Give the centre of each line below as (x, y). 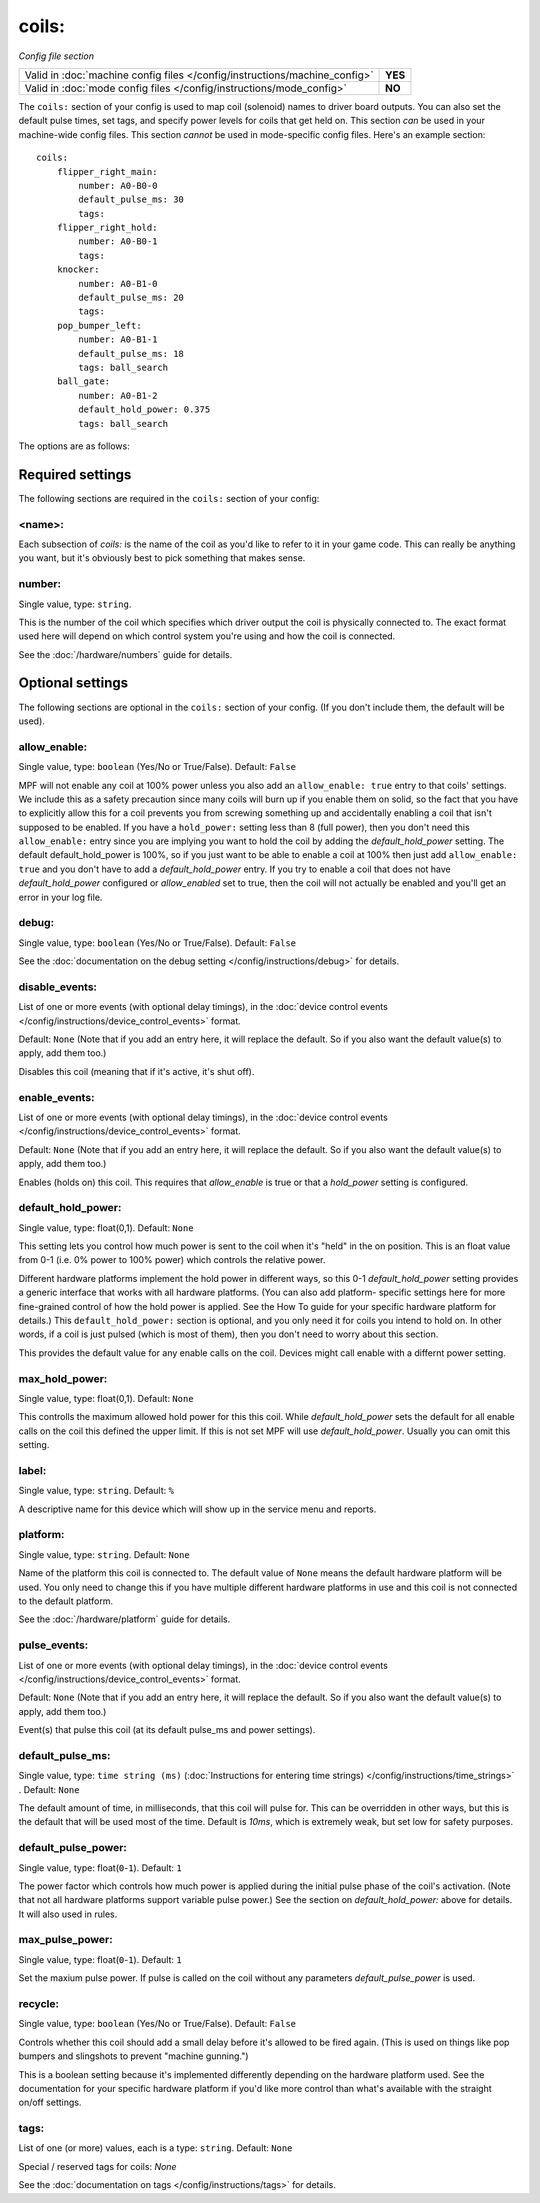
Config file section (56, 56)
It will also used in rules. (68, 1914)
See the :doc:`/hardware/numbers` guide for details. (125, 654)
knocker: (78, 269)
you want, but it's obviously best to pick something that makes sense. (162, 558)
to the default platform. (66, 1601)
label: (32, 1470)
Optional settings (73, 683)
